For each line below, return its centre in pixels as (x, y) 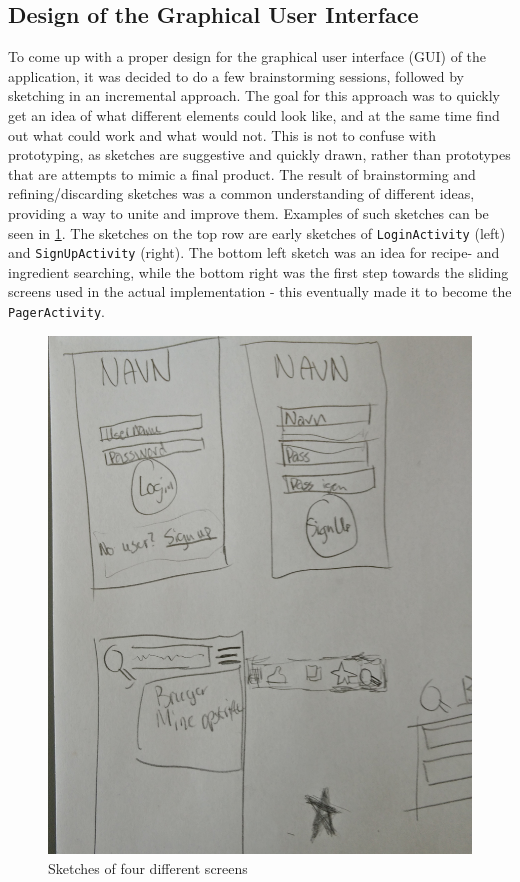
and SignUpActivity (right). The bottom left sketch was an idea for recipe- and (254, 252)
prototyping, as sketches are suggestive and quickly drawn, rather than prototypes (259, 154)
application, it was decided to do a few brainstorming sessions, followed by (236, 75)
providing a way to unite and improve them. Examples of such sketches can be (248, 212)
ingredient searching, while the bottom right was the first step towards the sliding (258, 271)
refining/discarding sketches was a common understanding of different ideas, (241, 193)
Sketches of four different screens (148, 868)
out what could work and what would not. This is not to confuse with (222, 134)
